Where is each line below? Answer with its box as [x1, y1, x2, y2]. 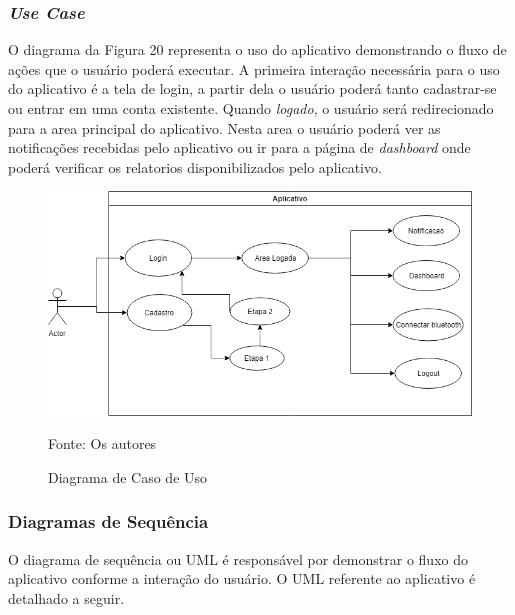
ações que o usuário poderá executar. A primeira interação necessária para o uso [8, 58, 500, 79]
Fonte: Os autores [48, 433, 157, 454]
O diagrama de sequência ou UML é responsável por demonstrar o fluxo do [8, 548, 468, 569]
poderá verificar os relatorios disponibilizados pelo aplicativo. [8, 156, 382, 177]
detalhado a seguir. [8, 587, 125, 608]
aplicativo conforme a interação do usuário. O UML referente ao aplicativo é [8, 568, 476, 589]
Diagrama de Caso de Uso [48, 466, 208, 487]
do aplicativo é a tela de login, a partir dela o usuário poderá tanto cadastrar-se [8, 78, 497, 99]
